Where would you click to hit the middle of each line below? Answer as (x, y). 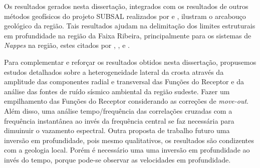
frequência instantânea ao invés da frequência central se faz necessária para (119, 120)
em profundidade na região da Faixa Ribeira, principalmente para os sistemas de (128, 35)
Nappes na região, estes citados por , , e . (67, 45)
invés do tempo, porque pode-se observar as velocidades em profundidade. (117, 159)
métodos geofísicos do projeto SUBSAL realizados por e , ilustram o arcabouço (125, 16)
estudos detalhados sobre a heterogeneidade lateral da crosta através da (114, 72)
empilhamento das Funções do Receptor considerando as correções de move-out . (126, 101)
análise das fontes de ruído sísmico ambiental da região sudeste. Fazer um (117, 91)
